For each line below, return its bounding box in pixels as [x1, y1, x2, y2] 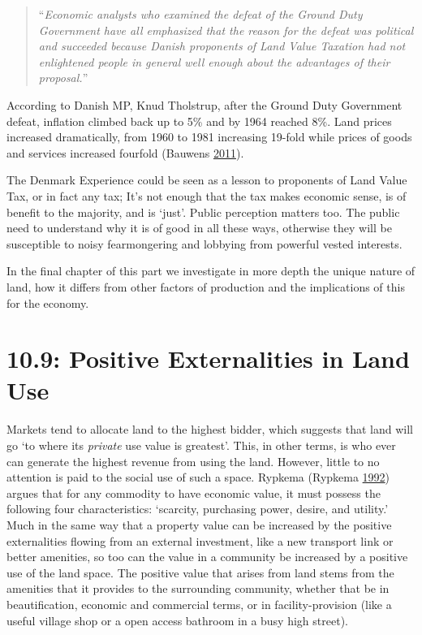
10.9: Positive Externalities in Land [6, 342, 410, 375]
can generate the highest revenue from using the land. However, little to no [6, 452, 380, 469]
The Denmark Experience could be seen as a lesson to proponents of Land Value [6, 171, 407, 188]
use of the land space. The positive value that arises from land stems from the [6, 564, 394, 581]
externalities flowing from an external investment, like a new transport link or [6, 532, 394, 549]
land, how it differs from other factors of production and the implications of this [6, 278, 405, 295]
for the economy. [6, 294, 89, 311]
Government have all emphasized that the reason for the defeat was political [38, 21, 414, 38]
